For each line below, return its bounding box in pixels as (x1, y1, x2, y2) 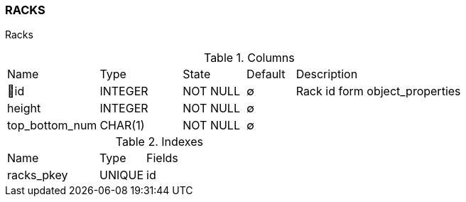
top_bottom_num (7, 118, 97, 133)
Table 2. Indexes (115, 134, 203, 149)
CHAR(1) (99, 118, 145, 133)
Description (296, 67, 358, 82)
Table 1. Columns (203, 51, 295, 65)
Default (246, 67, 286, 82)
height (7, 101, 41, 116)
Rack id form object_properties (296, 84, 461, 99)
